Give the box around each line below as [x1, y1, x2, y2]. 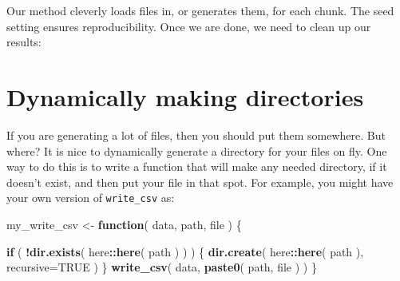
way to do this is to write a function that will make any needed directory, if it [6, 158, 387, 175]
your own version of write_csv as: [6, 189, 175, 206]
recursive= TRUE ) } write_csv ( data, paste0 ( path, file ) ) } [6, 259, 317, 275]
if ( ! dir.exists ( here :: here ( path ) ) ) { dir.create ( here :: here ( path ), [6, 243, 364, 259]
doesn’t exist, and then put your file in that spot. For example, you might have [6, 173, 394, 190]
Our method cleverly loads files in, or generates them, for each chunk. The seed [6, 2, 394, 18]
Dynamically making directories [6, 80, 364, 113]
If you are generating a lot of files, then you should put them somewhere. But [6, 126, 386, 143]
